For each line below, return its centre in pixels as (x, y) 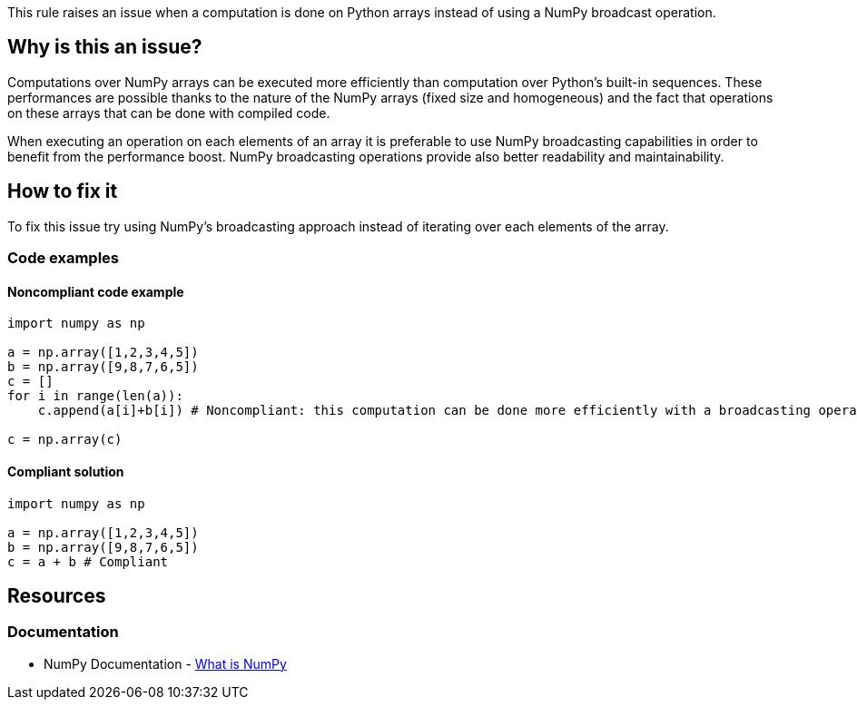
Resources (57, 595)
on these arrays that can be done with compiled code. (169, 113)
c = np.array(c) (65, 440)
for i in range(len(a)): (95, 396)
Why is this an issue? (105, 47)
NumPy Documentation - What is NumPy (165, 663)
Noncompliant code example (96, 291)
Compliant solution (66, 471)
